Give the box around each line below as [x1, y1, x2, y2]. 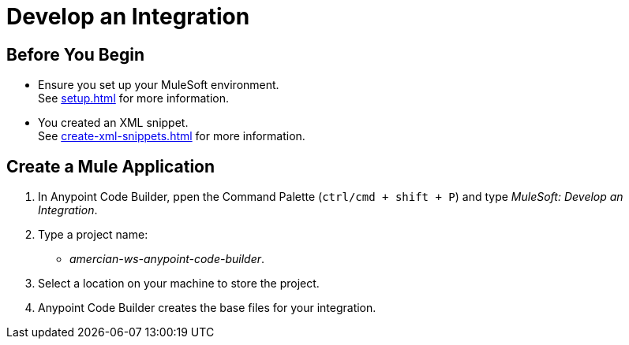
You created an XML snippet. [38, 116, 189, 130]
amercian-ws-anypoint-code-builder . [69, 252, 265, 266]
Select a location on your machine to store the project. [38, 276, 320, 291]
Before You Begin [6, 44, 145, 65]
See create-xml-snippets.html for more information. [38, 129, 305, 143]
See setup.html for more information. [38, 91, 230, 106]
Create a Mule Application [6, 156, 215, 176]
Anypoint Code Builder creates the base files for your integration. [38, 301, 376, 315]
